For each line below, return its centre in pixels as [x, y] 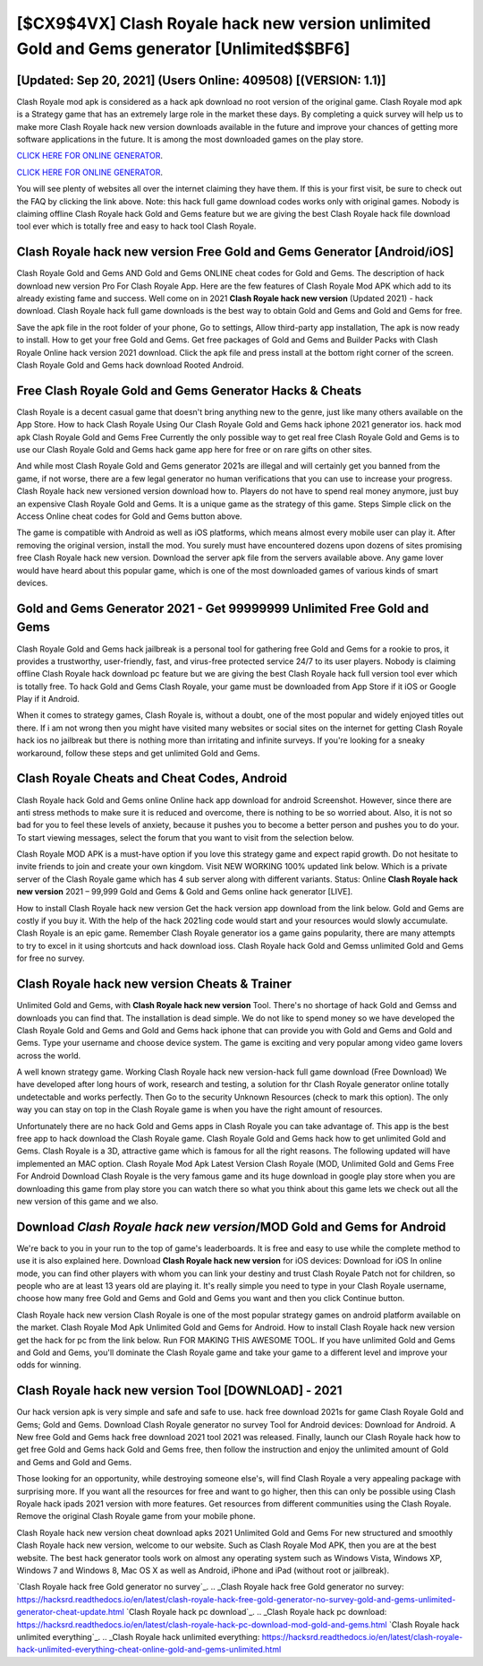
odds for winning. [49, 1365]
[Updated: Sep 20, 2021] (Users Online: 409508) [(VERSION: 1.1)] [201, 80]
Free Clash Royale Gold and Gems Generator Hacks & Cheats [189, 390]
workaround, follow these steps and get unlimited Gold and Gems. [138, 753]
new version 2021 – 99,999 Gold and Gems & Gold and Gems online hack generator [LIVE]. [185, 892]
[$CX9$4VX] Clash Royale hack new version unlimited [224, 23]
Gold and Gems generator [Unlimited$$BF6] [183, 48]
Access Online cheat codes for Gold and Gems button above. [129, 516]
